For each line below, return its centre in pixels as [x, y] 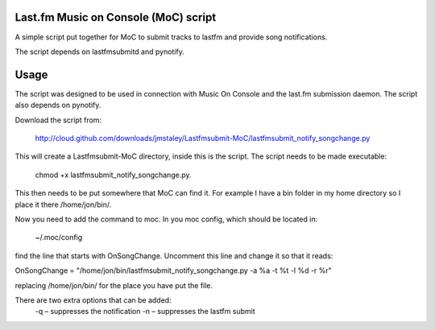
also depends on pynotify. [58, 105]
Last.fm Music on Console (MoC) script [116, 17]
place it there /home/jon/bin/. [63, 204]
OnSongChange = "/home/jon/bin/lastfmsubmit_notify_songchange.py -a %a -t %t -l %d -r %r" [173, 270]
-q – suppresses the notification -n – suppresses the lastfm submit [145, 311]
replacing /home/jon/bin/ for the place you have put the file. [114, 285]
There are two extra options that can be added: [93, 300]
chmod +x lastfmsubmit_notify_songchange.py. [114, 175]
